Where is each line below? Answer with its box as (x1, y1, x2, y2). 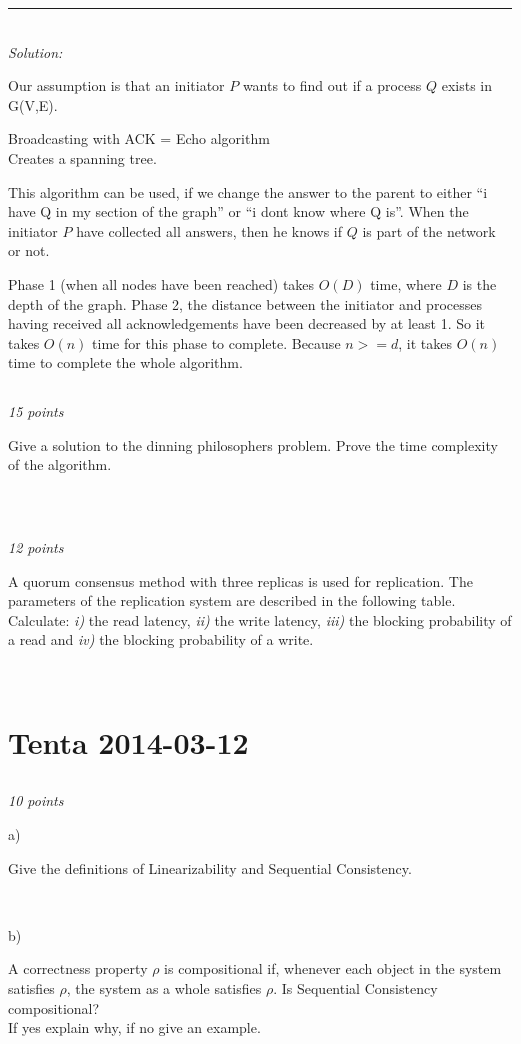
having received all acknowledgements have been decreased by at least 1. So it (8, 313, 486, 334)
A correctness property (8, 958, 148, 979)
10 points (8, 790, 64, 811)
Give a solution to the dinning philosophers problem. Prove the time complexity (8, 434, 498, 455)
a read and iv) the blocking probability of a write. (8, 629, 314, 650)
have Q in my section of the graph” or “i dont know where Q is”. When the (8, 201, 469, 222)
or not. (8, 240, 50, 261)
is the (462, 273, 497, 294)
